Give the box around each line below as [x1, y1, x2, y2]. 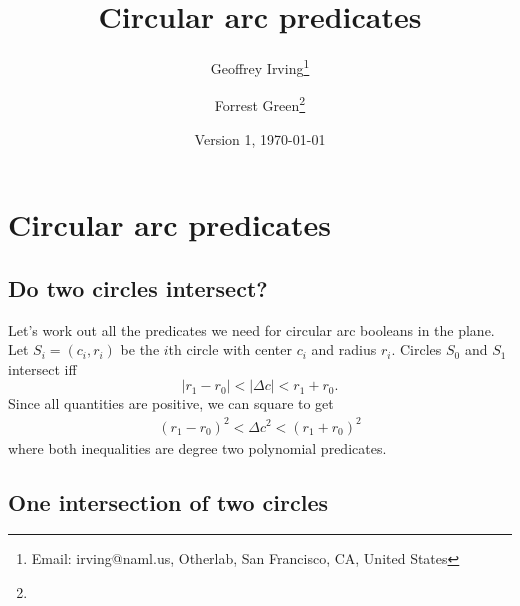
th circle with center [168, 339, 292, 360]
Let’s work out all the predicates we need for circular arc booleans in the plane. [8, 319, 495, 340]
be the [120, 339, 160, 360]
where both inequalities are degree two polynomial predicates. [8, 437, 387, 458]
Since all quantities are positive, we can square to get [8, 393, 334, 414]
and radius [311, 339, 377, 360]
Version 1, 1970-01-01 [194, 128, 326, 149]
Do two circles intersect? [8, 272, 268, 303]
